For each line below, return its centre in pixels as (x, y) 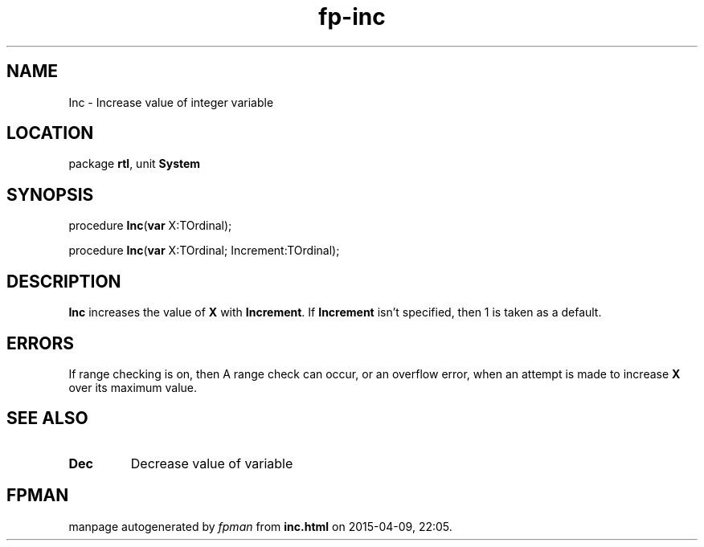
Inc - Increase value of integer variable (171, 102)
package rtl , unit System (135, 164)
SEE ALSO (47, 418)
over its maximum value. (133, 387)
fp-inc (352, 17)
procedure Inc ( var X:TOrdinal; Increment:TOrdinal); (204, 251)
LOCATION (50, 133)
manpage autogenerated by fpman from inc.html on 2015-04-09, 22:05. (260, 526)
